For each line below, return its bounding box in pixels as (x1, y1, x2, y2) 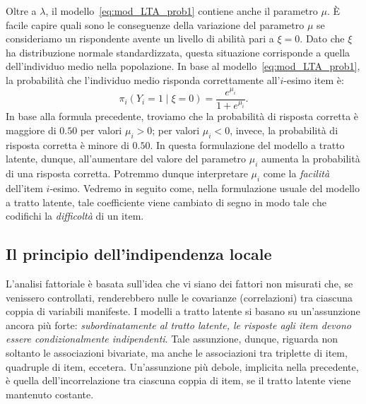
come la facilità (263, 166, 330, 181)
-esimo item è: (283, 72, 344, 87)
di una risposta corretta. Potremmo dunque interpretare (6, 166, 248, 181)
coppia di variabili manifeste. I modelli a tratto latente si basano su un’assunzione (6, 304, 360, 319)
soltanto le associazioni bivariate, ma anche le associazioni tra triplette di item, (6, 345, 348, 360)
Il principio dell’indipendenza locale (6, 243, 272, 265)
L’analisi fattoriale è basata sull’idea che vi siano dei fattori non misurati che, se (6, 275, 353, 290)
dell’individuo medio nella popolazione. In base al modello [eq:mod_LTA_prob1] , (6, 59, 360, 73)
